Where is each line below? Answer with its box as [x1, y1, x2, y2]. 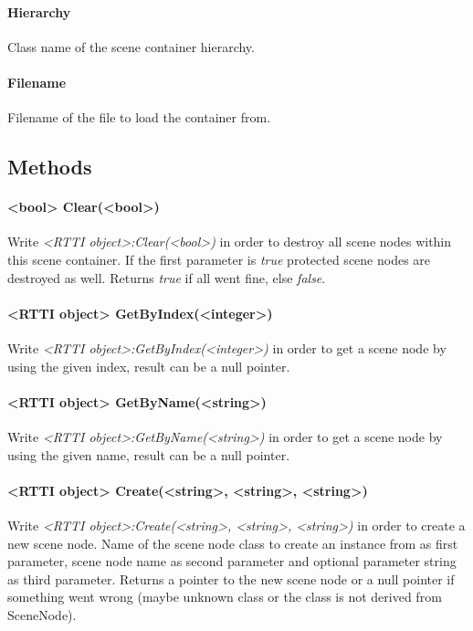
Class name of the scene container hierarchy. [7, 37, 255, 56]
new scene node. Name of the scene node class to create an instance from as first [7, 533, 458, 552]
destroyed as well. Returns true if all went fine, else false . [7, 268, 326, 287]
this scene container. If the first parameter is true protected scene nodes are [7, 249, 431, 268]
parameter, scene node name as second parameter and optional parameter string [7, 552, 457, 571]
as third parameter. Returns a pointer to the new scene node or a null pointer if [7, 569, 455, 588]
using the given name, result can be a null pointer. [7, 445, 290, 464]
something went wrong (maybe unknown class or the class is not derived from [7, 587, 442, 606]
